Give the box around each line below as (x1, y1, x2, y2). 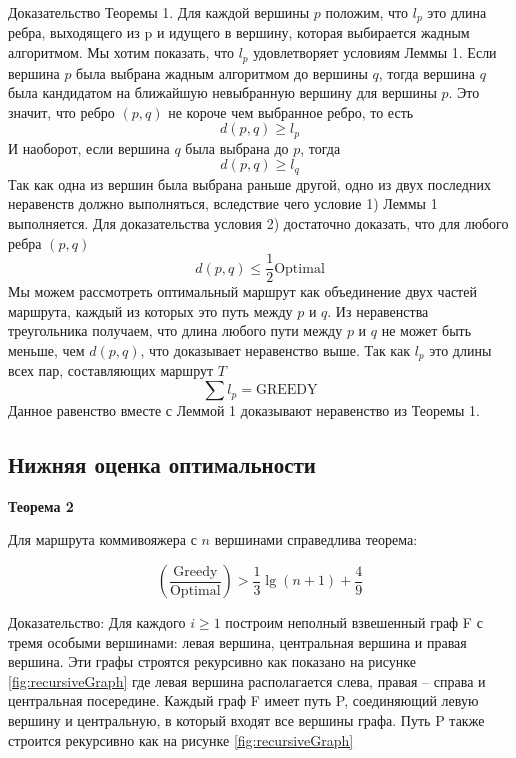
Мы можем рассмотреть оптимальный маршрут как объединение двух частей (8, 281, 477, 302)
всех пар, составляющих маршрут (8, 360, 214, 381)
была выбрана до (185, 137, 289, 158)
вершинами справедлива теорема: (214, 529, 418, 550)
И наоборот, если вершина (8, 137, 170, 158)
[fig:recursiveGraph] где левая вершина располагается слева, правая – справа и (8, 670, 486, 691)
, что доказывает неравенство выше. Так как (140, 340, 410, 360)
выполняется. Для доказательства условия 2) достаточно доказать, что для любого (8, 212, 509, 233)
